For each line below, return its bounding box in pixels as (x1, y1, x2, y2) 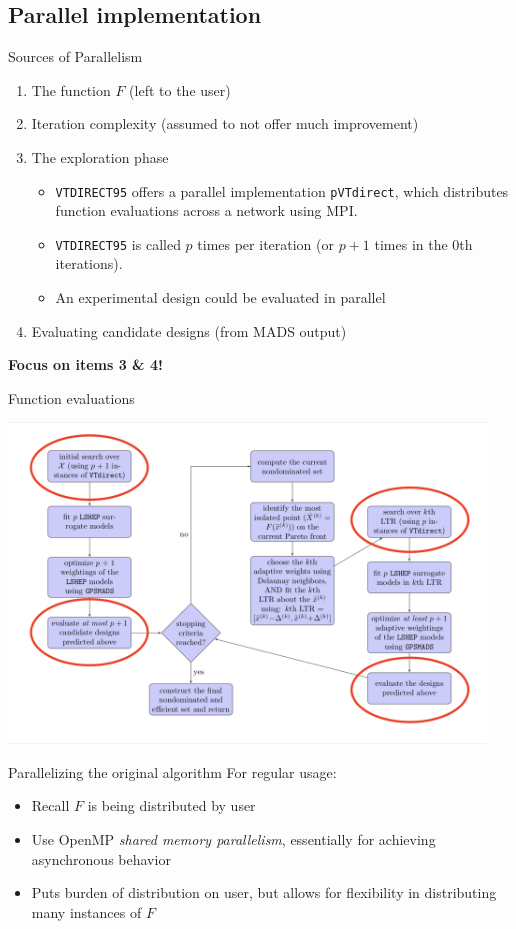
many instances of (31, 901, 142, 922)
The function (31, 79, 111, 100)
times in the (374, 233, 448, 254)
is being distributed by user (87, 795, 256, 816)
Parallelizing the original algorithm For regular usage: (8, 761, 337, 782)
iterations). (55, 253, 123, 274)
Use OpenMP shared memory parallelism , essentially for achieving (31, 828, 436, 849)
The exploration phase (31, 146, 169, 167)
